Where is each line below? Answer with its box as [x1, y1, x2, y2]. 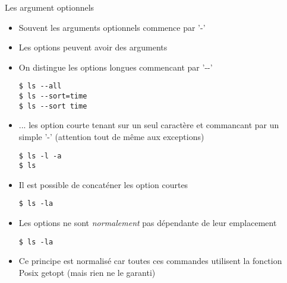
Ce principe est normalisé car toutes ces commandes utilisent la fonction [18, 255, 282, 267]
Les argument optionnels [5, 1, 94, 13]
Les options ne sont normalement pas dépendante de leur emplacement [18, 217, 277, 229]
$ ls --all [18, 82, 62, 91]
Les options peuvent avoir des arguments [18, 41, 168, 53]
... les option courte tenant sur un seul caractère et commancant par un [18, 119, 279, 131]
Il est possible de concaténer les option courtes [18, 178, 188, 190]
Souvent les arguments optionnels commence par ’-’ [18, 21, 206, 33]
